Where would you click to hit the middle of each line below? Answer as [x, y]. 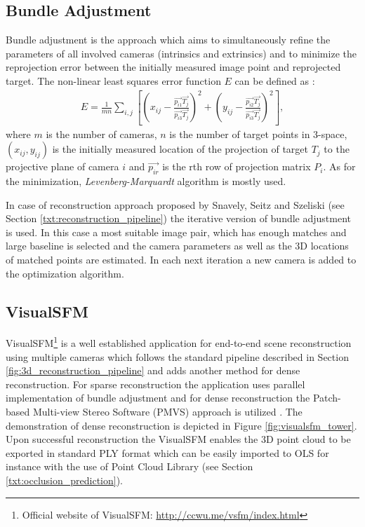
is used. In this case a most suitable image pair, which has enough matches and [176, 232]
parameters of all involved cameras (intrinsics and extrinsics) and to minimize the [181, 53]
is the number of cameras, [101, 134]
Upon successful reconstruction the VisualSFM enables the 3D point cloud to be [178, 439]
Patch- [327, 398]
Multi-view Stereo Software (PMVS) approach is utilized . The [167, 411]
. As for [339, 166]
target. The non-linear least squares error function [113, 80]
